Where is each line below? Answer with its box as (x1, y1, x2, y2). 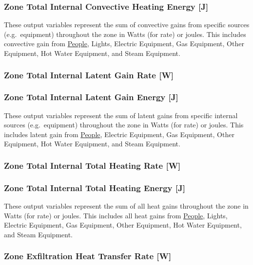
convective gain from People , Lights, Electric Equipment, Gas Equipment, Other (4, 38, 244, 49)
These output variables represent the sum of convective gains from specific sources (4, 19, 250, 30)
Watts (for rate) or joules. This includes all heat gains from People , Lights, (4, 210, 228, 220)
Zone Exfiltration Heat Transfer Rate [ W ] (4, 250, 172, 262)
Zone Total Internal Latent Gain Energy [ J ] (4, 91, 178, 103)
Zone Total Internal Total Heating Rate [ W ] (4, 159, 181, 171)
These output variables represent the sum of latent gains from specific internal (4, 110, 238, 120)
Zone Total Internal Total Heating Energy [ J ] (4, 181, 185, 194)
